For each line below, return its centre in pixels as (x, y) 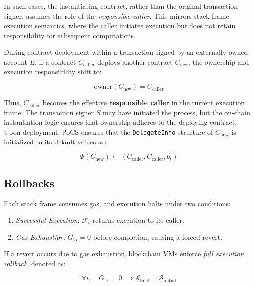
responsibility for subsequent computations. (70, 35)
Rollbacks (29, 182)
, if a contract (56, 61)
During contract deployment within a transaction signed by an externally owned (126, 52)
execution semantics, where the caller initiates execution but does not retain (120, 26)
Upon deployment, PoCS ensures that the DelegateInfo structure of (109, 131)
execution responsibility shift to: (53, 71)
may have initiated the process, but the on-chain (176, 112)
